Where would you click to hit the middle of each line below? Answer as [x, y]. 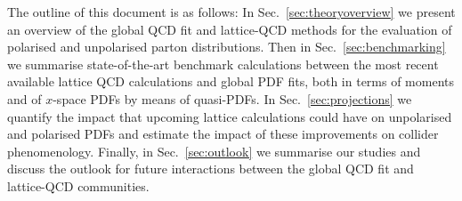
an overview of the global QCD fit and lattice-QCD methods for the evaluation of [230, 29]
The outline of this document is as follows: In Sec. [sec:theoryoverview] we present [231, 12]
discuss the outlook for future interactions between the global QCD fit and [211, 169]
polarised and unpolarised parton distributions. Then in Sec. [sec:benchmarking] [227, 47]
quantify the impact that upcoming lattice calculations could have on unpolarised [230, 116]
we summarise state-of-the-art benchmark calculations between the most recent [223, 64]
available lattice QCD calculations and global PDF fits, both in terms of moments [231, 81]
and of [24, 98]
